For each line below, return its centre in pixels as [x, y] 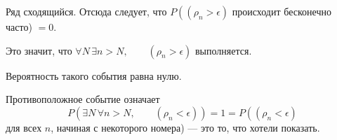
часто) [19, 27]
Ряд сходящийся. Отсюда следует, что [86, 11]
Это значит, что [39, 50]
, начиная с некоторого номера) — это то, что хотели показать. [185, 127]
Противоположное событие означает [83, 99]
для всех [24, 127]
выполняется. [224, 50]
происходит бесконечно [282, 11]
